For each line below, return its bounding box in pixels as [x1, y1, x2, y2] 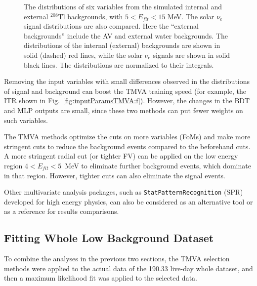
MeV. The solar [167, 11, 214, 21]
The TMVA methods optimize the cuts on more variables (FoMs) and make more [4, 131, 251, 142]
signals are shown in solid [153, 49, 230, 60]
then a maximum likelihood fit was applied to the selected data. [4, 273, 197, 283]
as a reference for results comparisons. [4, 206, 119, 216]
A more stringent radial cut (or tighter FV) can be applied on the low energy [4, 151, 238, 161]
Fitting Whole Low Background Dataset [4, 230, 214, 245]
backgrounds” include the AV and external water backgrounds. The [24, 30, 228, 41]
